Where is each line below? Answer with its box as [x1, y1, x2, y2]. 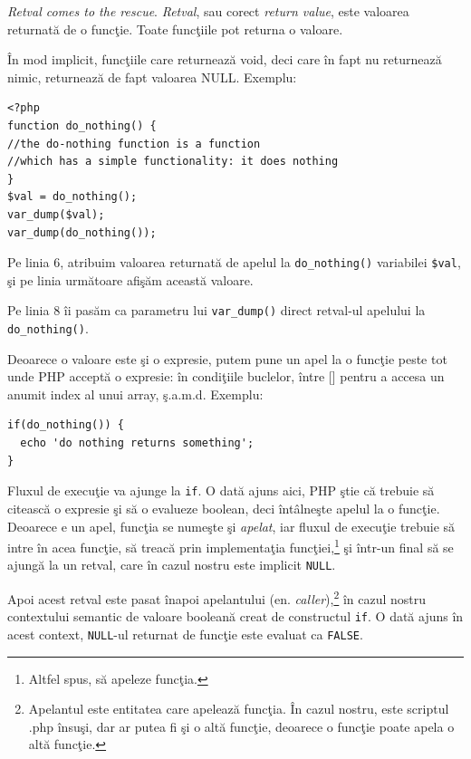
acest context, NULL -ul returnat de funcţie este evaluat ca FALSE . [7, 624, 363, 643]
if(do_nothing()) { [7, 418, 124, 432]
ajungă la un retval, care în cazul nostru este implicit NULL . [7, 555, 336, 574]
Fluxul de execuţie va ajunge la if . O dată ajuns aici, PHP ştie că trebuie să [7, 481, 435, 500]
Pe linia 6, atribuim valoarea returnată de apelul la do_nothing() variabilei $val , [7, 253, 461, 272]
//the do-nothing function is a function [7, 137, 261, 150]
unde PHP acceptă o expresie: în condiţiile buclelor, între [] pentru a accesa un [7, 367, 445, 386]
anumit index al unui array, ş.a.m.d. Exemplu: [7, 384, 264, 403]
